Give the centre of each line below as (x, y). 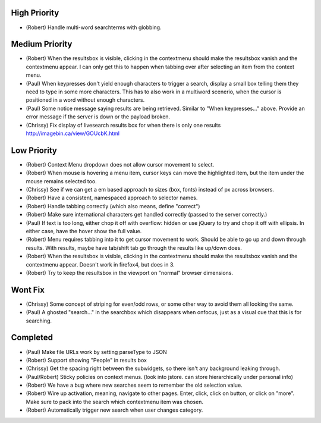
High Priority (35, 13)
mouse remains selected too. (62, 181)
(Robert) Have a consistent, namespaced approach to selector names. (112, 198)
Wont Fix (28, 289)
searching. (39, 321)
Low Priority (34, 150)
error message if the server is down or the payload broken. (98, 117)
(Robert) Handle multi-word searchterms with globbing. (94, 27)
